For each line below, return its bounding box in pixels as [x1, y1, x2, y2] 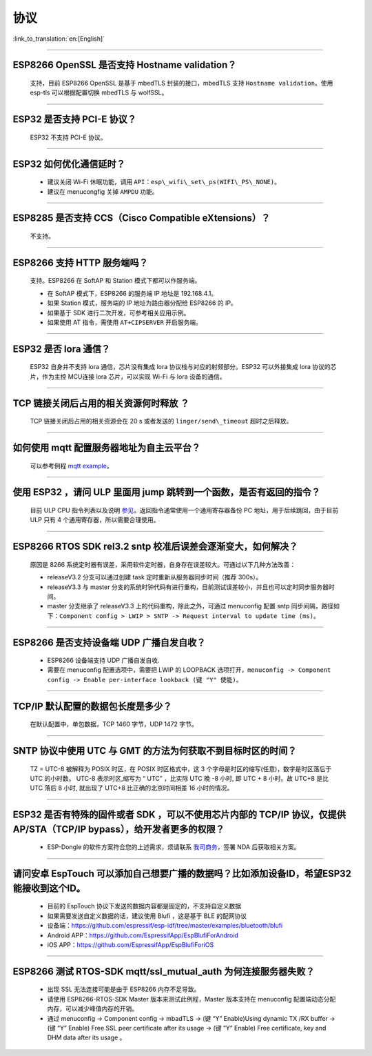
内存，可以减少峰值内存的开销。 [47, 1004, 138, 1013]
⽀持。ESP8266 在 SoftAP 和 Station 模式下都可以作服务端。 [30, 277, 201, 285]
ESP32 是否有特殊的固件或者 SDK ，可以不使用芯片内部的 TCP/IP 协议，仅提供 [12, 809, 346, 821]
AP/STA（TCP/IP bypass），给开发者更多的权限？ [12, 823, 225, 835]
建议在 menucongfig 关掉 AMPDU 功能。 [47, 187, 158, 196]
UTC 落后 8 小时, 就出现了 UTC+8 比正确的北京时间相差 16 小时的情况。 [30, 784, 234, 793]
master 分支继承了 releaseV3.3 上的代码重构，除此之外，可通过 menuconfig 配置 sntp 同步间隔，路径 [47, 602, 334, 610]
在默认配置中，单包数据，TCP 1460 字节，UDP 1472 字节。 [30, 720, 198, 728]
